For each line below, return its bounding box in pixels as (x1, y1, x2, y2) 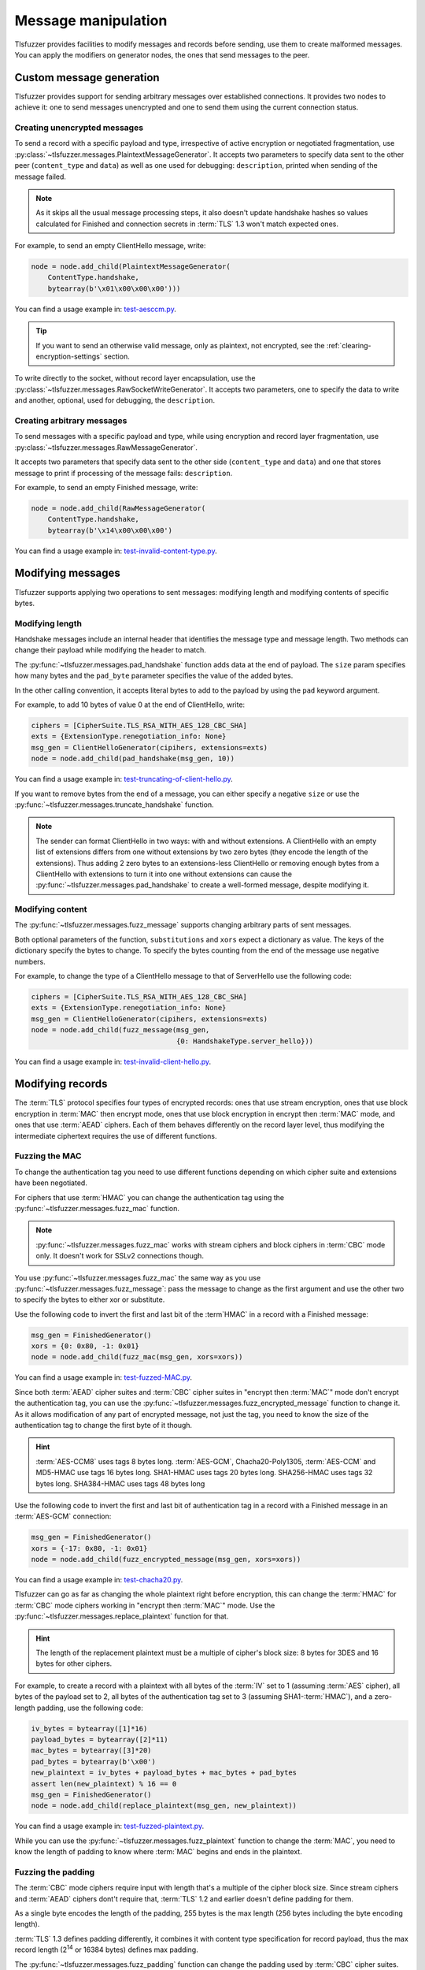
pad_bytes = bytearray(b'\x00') (31, 1757, 157, 1766)
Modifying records (14, 1077, 108, 1091)
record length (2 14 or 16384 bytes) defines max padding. (14, 1943, 198, 1954)
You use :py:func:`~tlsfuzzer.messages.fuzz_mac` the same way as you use (14, 1273, 261, 1282)
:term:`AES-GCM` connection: (14, 1511, 112, 1521)
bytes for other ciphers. (35, 1659, 113, 1668)
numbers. (14, 957, 46, 966)
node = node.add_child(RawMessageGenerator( (31, 504, 206, 512)
